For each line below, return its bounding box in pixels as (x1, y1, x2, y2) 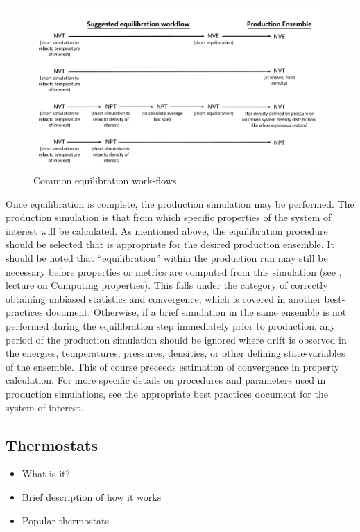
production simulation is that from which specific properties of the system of (6, 210, 332, 224)
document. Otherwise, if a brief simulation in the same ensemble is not (46, 305, 347, 319)
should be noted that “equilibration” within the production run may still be (6, 251, 328, 265)
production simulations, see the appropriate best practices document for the (6, 387, 328, 400)
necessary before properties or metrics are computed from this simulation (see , (6, 264, 342, 278)
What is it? (22, 466, 71, 481)
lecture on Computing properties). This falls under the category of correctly (6, 278, 328, 292)
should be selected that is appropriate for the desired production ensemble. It (6, 237, 334, 251)
